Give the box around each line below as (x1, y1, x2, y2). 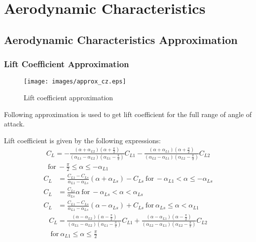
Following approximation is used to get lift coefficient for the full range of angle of (4, 109, 252, 119)
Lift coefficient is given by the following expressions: (4, 135, 161, 145)
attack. (4, 119, 25, 129)
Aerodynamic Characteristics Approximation (4, 32, 238, 47)
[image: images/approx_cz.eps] (24, 78, 126, 85)
